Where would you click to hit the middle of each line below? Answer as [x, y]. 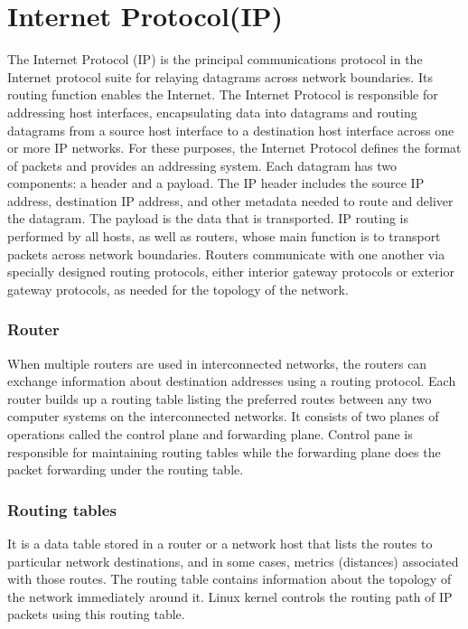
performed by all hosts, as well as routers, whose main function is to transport [224, 236]
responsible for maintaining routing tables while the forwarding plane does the [224, 451]
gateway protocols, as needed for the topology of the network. [178, 289]
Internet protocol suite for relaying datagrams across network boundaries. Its [220, 76]
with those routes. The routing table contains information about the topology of [229, 579]
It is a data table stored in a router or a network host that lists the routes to [220, 544]
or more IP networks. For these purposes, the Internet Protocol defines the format [234, 148]
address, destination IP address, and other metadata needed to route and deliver [230, 200]
